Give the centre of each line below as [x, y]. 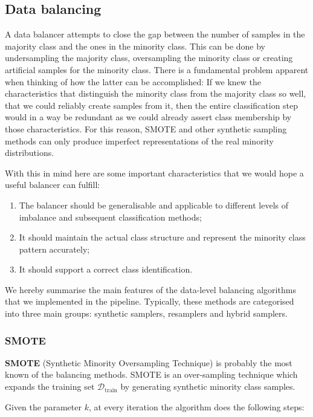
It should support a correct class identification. [106, 269]
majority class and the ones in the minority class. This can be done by [135, 46]
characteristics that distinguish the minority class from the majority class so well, [156, 93]
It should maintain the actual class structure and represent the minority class [162, 237]
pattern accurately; [54, 249]
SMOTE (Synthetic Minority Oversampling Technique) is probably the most [149, 362]
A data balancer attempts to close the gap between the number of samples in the [155, 34]
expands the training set [50, 386]
